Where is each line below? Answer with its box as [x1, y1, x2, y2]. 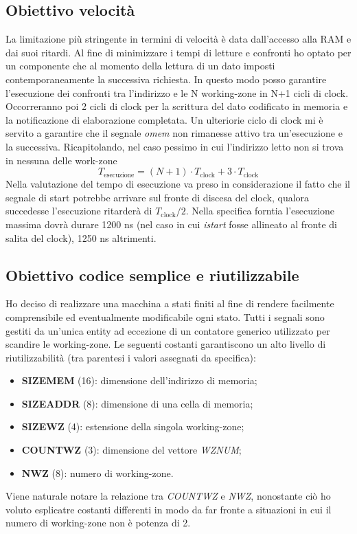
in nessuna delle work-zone [5, 153, 117, 167]
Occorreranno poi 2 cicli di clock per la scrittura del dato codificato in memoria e [5, 99, 348, 113]
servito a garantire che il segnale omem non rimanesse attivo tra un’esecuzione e [5, 126, 343, 140]
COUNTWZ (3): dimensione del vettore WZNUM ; [21, 443, 242, 457]
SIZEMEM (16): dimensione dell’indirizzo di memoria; [21, 373, 257, 388]
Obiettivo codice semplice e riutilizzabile [5, 264, 299, 285]
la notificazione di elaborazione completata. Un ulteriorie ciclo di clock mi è [5, 112, 323, 126]
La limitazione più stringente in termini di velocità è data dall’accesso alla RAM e [5, 32, 352, 46]
